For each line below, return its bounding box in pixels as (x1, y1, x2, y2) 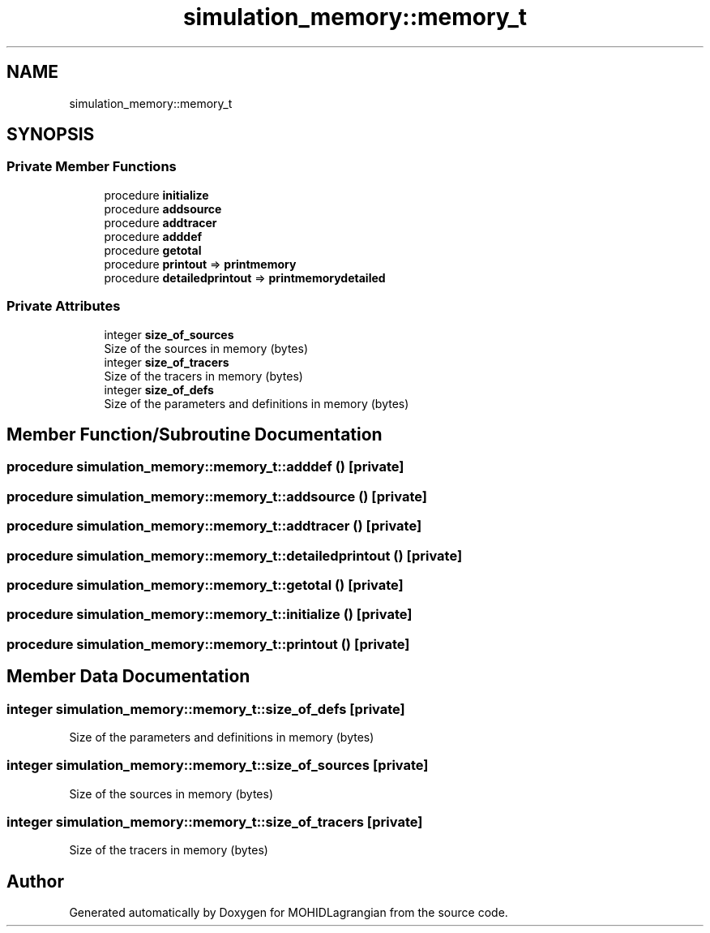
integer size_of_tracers (104, 355, 229, 369)
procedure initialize (104, 187, 209, 202)
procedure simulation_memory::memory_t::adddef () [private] (6, 458, 404, 475)
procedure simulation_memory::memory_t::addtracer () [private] (6, 518, 422, 535)
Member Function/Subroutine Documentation (6, 424, 383, 445)
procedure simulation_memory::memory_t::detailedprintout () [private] (6, 547, 463, 564)
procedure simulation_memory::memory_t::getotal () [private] (6, 576, 404, 593)
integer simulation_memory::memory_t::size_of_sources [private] (6, 757, 429, 774)
